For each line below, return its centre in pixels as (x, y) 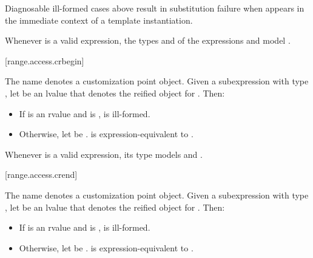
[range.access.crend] (41, 175)
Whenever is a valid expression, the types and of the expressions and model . (148, 40)
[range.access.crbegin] (45, 60)
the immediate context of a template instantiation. (99, 20)
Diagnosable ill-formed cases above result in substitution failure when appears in (155, 8)
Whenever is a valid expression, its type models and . (104, 154)
